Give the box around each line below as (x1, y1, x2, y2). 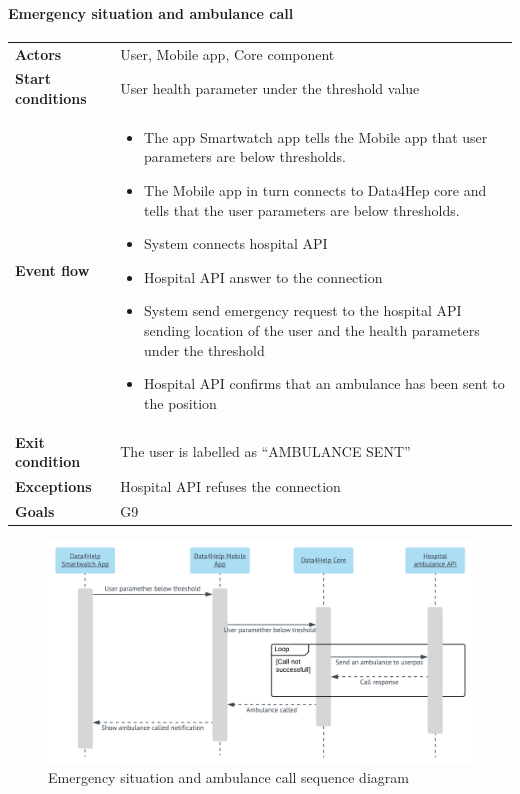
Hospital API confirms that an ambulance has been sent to (144, 373, 505, 394)
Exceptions (15, 476, 92, 497)
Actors (15, 43, 62, 64)
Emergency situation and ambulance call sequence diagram (48, 767, 409, 788)
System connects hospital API (144, 233, 328, 254)
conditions (15, 87, 87, 108)
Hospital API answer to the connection (144, 266, 383, 287)
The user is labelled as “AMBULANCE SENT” (120, 441, 411, 462)
